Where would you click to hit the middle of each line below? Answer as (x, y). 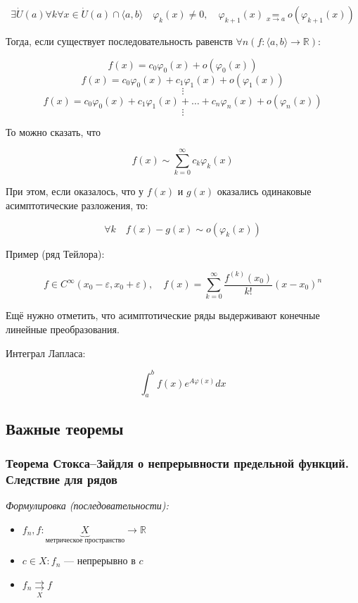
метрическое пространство (85, 540)
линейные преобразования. (63, 329)
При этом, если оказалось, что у (75, 191)
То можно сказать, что (53, 131)
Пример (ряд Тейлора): (55, 253)
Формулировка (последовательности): (87, 505)
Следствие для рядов (62, 479)
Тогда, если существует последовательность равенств (119, 41)
